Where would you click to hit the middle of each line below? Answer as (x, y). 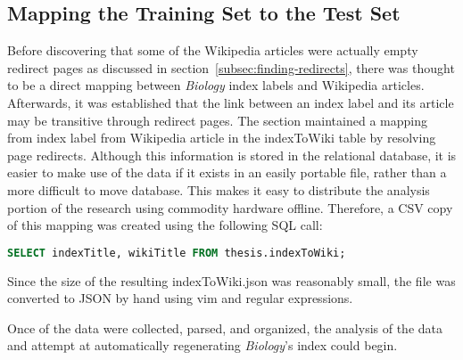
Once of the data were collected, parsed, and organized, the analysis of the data (225, 327)
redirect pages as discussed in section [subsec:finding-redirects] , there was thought (231, 67)
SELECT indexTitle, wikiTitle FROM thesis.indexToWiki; (177, 253)
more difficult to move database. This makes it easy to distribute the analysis (219, 189)
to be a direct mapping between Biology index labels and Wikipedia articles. (216, 85)
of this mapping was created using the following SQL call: (165, 225)
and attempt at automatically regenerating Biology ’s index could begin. (203, 345)
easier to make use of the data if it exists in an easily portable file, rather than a (227, 172)
